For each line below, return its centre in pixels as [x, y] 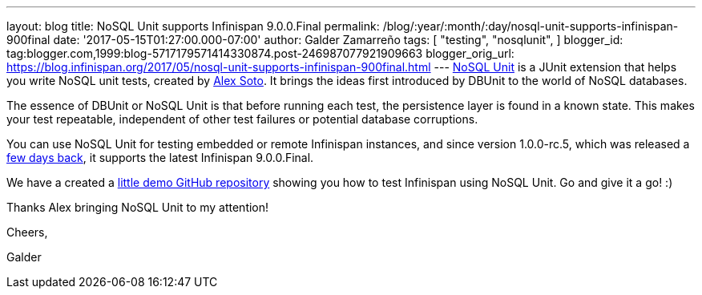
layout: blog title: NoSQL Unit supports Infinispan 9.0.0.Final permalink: [193, 26]
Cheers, [27, 232]
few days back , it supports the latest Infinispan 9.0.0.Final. [160, 158]
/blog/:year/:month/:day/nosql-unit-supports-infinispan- [531, 26]
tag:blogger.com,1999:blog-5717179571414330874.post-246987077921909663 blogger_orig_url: [260, 53]
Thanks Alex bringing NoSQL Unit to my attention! [138, 207]
